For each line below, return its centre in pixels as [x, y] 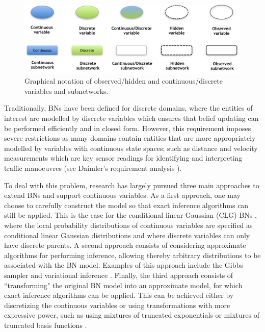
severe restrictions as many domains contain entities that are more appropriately [130, 138]
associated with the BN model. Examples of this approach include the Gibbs [124, 265]
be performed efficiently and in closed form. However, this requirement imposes [128, 128]
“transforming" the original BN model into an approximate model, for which [123, 285]
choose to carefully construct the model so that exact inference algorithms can [126, 205]
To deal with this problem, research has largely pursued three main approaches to [132, 185]
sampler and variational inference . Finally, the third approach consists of [119, 275]
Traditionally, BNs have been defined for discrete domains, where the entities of [128, 108]
